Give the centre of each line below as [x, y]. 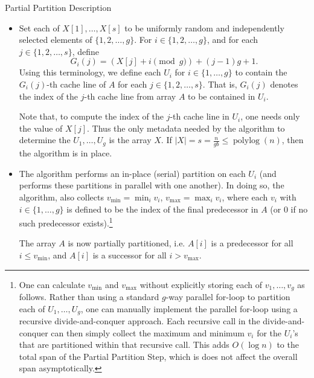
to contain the [261, 72]
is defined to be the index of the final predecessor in [162, 209]
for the [269, 332]
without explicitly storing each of [201, 284]
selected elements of [56, 40]
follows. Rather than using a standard [89, 297]
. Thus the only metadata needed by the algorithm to [186, 128]
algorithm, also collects [61, 197]
